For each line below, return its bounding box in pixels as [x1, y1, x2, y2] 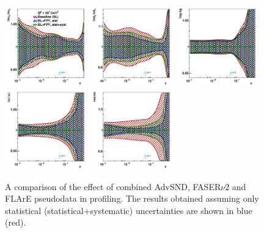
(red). [5, 216, 26, 229]
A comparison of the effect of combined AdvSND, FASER [5, 180, 221, 193]
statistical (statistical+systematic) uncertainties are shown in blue [5, 204, 252, 216]
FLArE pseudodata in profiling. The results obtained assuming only [5, 192, 259, 205]
